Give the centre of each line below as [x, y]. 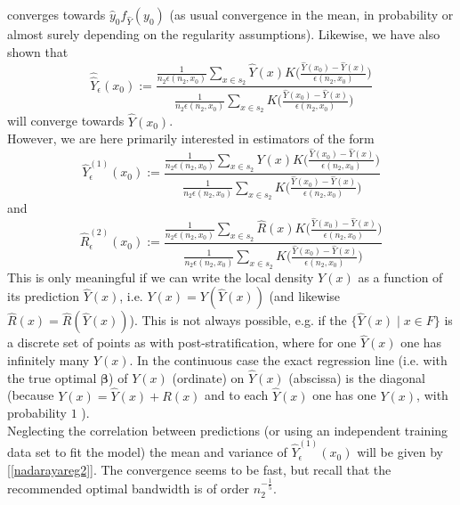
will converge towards [66, 121]
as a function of [400, 277]
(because [31, 395]
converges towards [56, 14]
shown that [38, 51]
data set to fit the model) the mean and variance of [147, 452]
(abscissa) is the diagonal [357, 377]
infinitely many [48, 360]
